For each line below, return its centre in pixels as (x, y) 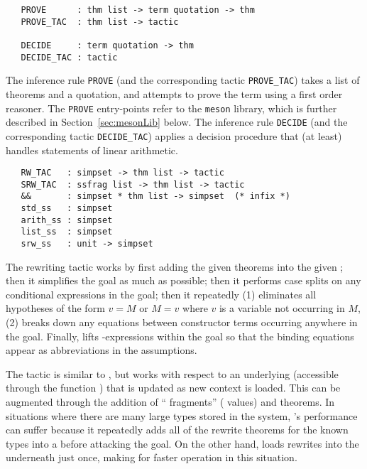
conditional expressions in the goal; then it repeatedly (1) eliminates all (161, 294)
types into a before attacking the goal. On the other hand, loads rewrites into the (182, 443)
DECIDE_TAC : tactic (69, 57)
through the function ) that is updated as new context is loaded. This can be (173, 388)
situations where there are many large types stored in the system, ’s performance (182, 415)
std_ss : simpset (67, 209)
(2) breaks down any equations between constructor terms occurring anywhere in (182, 322)
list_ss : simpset (67, 232)
